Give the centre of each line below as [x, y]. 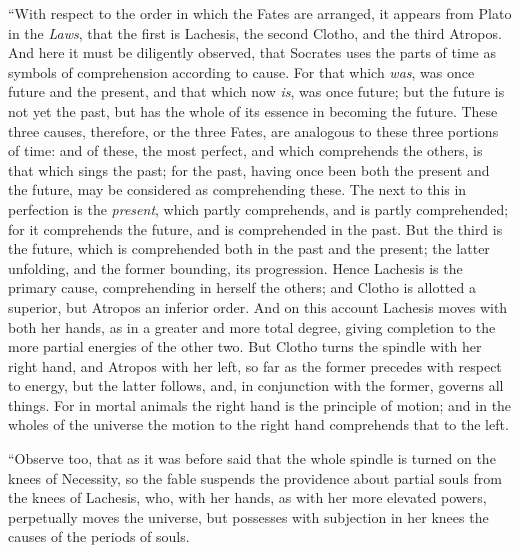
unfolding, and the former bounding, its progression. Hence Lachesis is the [235, 267]
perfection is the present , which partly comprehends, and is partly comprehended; [258, 208]
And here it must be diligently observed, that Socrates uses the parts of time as [252, 52]
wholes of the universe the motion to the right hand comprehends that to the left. [258, 424]
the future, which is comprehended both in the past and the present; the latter [249, 248]
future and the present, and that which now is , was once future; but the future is [256, 91]
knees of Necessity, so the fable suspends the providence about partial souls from [255, 477]
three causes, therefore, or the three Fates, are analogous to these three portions [253, 130]
